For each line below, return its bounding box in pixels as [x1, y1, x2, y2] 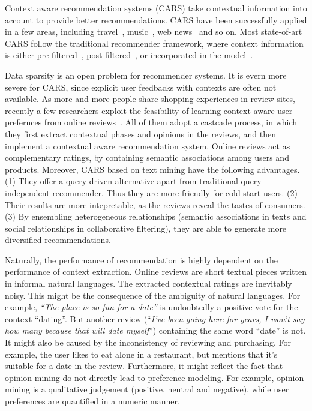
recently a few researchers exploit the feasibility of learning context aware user [5, 104, 293, 116]
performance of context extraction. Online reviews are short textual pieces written [5, 265, 307, 278]
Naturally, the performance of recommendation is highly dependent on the [5, 253, 278, 266]
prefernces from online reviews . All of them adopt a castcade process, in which [5, 116, 298, 128]
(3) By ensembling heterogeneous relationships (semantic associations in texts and [5, 210, 307, 223]
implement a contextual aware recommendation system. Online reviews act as [5, 139, 290, 152]
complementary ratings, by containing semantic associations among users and [5, 151, 289, 164]
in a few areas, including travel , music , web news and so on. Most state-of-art [5, 25, 302, 38]
